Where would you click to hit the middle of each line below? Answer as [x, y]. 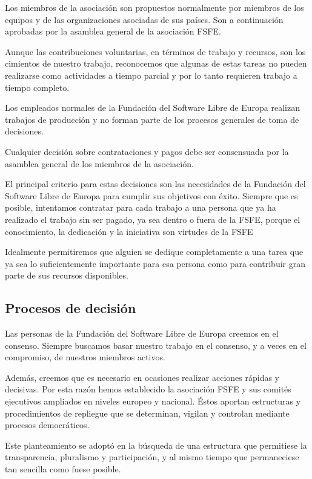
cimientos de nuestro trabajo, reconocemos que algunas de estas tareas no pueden [156, 63]
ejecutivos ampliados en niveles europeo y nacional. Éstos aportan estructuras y [153, 401]
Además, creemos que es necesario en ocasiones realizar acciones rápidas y [142, 377]
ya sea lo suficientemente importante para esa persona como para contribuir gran [155, 263]
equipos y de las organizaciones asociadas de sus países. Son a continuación [144, 19]
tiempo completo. [37, 87]
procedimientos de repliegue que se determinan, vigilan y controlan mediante [147, 413]
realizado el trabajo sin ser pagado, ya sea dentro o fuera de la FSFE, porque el [153, 219]
